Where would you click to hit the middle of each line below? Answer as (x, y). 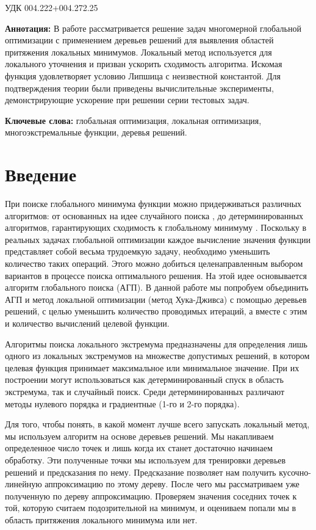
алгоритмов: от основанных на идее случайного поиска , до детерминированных (154, 215)
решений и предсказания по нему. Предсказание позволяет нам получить (141, 472)
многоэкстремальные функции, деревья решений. (96, 132)
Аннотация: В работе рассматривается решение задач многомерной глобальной (153, 28)
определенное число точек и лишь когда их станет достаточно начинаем (139, 448)
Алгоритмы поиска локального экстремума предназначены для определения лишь (156, 343)
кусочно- (295, 472)
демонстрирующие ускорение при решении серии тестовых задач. (127, 100)
